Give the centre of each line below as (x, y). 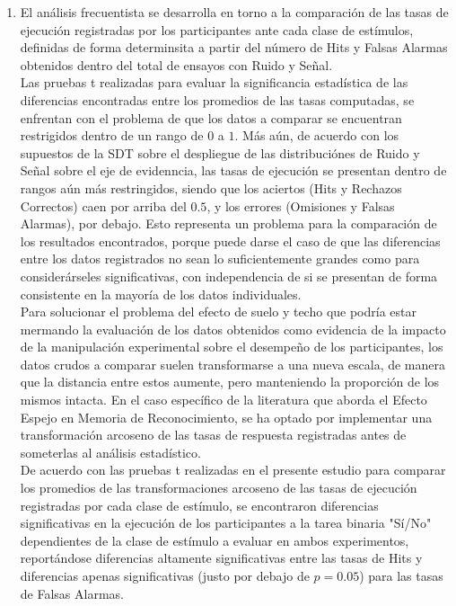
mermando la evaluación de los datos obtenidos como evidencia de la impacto (233, 329)
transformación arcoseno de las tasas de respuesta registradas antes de (213, 435)
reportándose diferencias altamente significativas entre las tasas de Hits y (221, 558)
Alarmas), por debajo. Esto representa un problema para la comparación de (228, 223)
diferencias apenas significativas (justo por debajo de (165, 575)
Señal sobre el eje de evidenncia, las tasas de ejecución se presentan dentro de (233, 170)
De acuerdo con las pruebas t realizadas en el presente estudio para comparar (233, 470)
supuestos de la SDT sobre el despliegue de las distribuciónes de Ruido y (220, 152)
